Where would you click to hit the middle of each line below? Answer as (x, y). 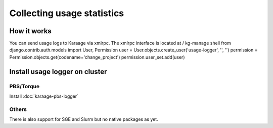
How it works (30, 31)
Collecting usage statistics (67, 13)
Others (18, 109)
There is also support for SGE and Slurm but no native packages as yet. (84, 119)
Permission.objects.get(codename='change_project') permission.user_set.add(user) (97, 57)
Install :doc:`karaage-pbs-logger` (44, 96)
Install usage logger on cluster (58, 71)
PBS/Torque (25, 86)
